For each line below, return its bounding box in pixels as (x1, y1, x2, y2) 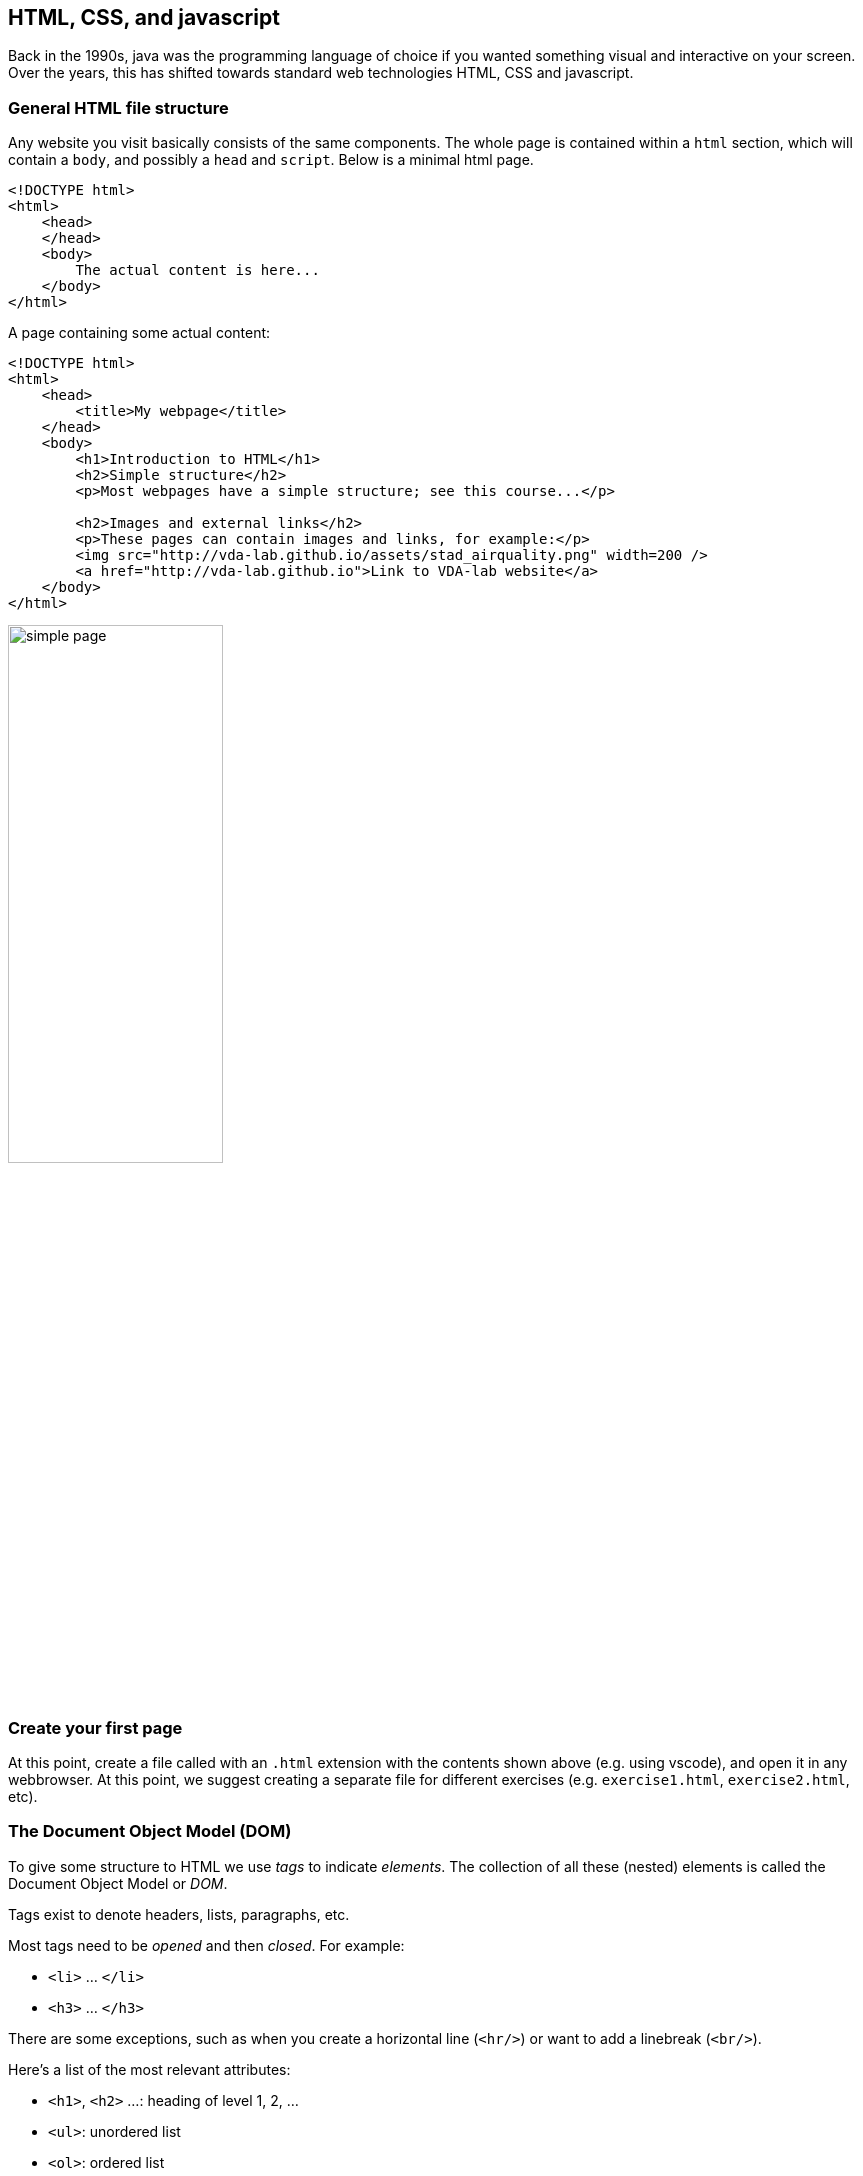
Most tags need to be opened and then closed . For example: (8, 1936, 405, 1954)
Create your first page (8, 1717, 183, 1738)
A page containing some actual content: (8, 324, 271, 342)
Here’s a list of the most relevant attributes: (8, 2060, 291, 2078)
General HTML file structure (8, 97, 229, 118)
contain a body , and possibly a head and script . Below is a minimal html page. (8, 151, 534, 169)
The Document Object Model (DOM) (8, 1821, 292, 1842)
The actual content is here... (75, 262, 320, 279)
